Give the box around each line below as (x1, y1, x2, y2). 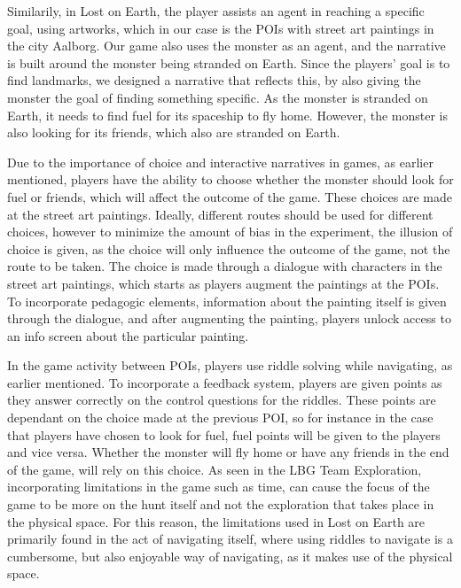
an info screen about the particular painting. (7, 326, 249, 344)
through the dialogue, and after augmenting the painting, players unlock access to (7, 309, 451, 328)
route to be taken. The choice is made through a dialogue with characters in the (7, 257, 442, 275)
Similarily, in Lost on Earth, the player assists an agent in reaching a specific (7, 2, 425, 19)
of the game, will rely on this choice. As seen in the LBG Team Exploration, (7, 460, 422, 478)
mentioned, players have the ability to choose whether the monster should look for (7, 170, 454, 189)
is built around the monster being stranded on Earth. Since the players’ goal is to (7, 53, 450, 72)
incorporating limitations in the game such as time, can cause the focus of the (7, 477, 430, 496)
